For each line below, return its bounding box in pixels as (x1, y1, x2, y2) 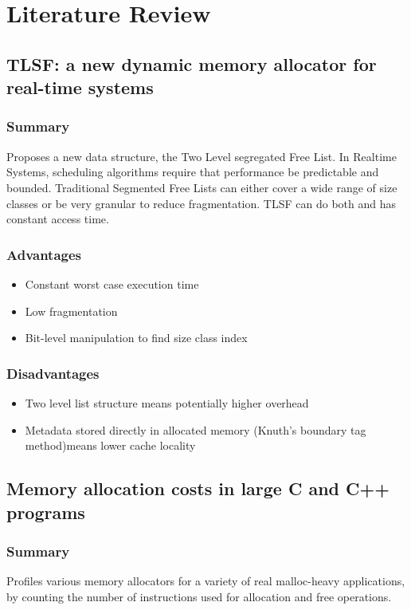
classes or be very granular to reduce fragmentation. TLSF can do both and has (6, 195, 396, 211)
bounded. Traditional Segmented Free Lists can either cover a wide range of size (6, 179, 397, 195)
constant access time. (6, 211, 109, 227)
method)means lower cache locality (25, 437, 196, 454)
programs (6, 499, 85, 524)
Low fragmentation (25, 302, 118, 319)
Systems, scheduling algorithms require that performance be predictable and (6, 163, 379, 180)
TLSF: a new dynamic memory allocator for (6, 51, 377, 76)
